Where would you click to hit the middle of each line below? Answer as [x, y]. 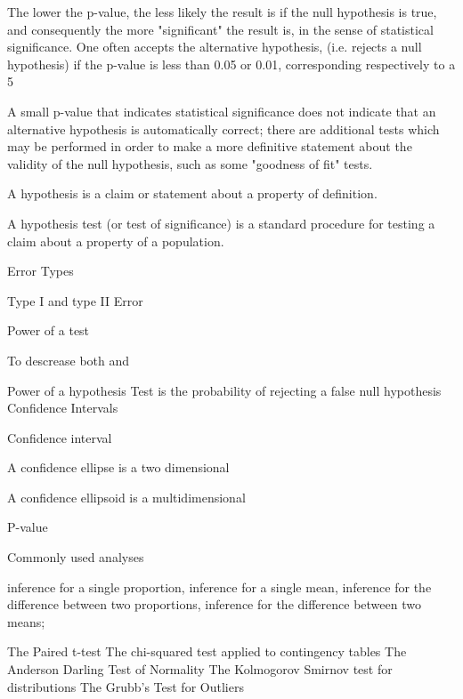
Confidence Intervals [63, 408]
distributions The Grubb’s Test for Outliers [126, 686]
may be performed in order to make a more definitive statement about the [210, 146]
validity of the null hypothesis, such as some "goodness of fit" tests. [190, 163]
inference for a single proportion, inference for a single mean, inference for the [219, 587]
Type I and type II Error [75, 300]
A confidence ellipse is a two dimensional [118, 467]
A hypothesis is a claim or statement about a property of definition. [192, 193]
